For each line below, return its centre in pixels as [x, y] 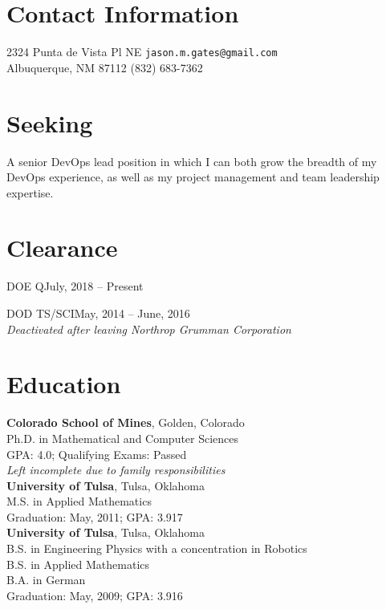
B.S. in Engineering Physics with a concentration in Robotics [157, 548]
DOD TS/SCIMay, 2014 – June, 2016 [98, 313]
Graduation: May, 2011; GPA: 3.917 [95, 516]
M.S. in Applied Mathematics [79, 501]
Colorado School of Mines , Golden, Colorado [126, 422]
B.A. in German [46, 580]
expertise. [30, 192]
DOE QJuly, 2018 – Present [75, 286]
